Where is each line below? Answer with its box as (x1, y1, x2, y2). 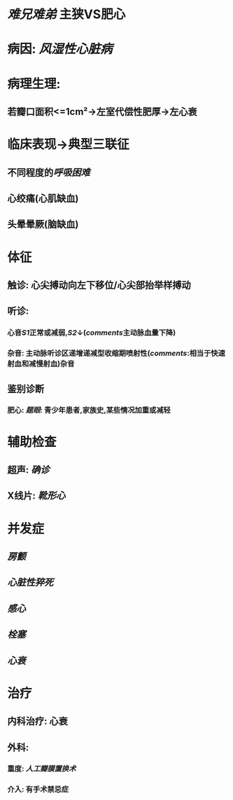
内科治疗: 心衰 (7, 715, 68, 727)
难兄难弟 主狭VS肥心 (7, 6, 126, 22)
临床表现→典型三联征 (7, 137, 129, 153)
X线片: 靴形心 (7, 490, 66, 502)
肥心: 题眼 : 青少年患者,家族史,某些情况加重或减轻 (7, 406, 171, 415)
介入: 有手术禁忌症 (7, 785, 69, 794)
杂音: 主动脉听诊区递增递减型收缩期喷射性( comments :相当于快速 (7, 348, 226, 358)
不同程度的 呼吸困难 (7, 166, 90, 179)
